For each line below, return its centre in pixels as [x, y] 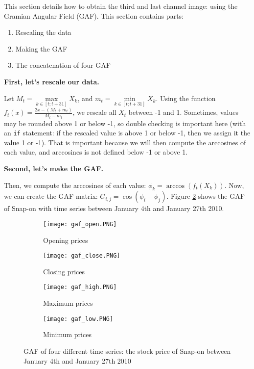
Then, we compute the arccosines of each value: [75, 185]
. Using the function [186, 98]
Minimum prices [67, 334]
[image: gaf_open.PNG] [80, 224]
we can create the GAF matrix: [51, 196]
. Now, [234, 185]
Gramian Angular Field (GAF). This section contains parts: [94, 15]
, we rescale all [94, 112]
